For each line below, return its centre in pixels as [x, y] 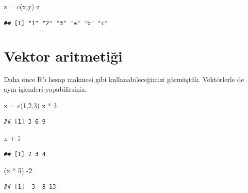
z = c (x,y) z [22, 6]
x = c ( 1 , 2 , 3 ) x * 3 [30, 105]
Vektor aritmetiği [63, 56]
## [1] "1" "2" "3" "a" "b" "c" [56, 23]
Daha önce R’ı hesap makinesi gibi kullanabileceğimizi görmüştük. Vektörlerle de [124, 79]
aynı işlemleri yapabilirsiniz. [45, 88]
